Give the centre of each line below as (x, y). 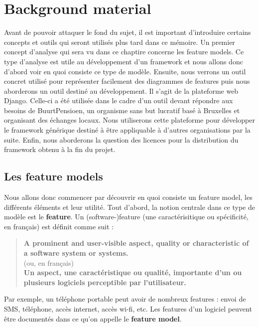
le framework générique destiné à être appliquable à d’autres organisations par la (127, 130)
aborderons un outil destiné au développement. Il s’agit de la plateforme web (121, 90)
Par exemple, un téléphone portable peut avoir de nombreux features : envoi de (125, 299)
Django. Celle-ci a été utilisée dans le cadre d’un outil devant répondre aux (119, 100)
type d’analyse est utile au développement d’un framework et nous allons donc (124, 61)
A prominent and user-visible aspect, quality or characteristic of (136, 243)
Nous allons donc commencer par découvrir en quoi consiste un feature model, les (128, 197)
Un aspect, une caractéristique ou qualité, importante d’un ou (133, 272)
